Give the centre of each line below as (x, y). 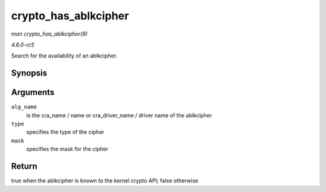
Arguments (33, 93)
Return (24, 166)
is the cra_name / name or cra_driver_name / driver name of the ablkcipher (119, 115)
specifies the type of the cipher (66, 132)
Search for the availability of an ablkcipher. (64, 56)
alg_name (24, 107)
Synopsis (29, 73)
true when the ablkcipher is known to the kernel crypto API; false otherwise (105, 181)
